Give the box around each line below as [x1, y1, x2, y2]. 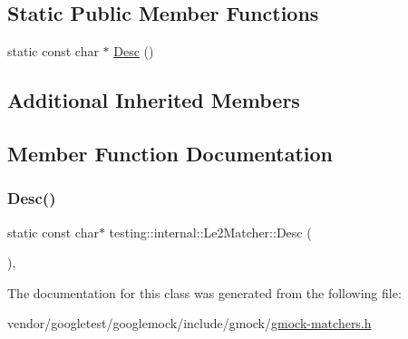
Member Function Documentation [7, 139, 334, 167]
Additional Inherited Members [7, 86, 300, 114]
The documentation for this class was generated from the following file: [7, 283, 402, 302]
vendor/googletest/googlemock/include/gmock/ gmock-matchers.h [7, 314, 372, 333]
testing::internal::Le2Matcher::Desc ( [109, 222, 312, 241]
